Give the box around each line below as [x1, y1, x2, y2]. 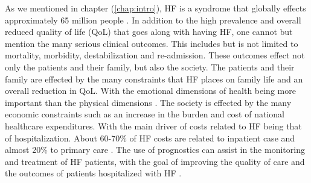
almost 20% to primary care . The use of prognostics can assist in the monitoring [5, 143, 305, 156]
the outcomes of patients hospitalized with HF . [5, 167, 182, 179]
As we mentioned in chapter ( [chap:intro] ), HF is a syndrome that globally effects [5, 2, 306, 14]
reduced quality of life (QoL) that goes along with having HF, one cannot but [5, 25, 293, 38]
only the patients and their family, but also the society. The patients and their [5, 60, 295, 73]
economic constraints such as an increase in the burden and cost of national [5, 108, 284, 120]
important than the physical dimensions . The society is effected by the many [5, 96, 292, 108]
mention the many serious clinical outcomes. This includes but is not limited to [5, 37, 298, 49]
